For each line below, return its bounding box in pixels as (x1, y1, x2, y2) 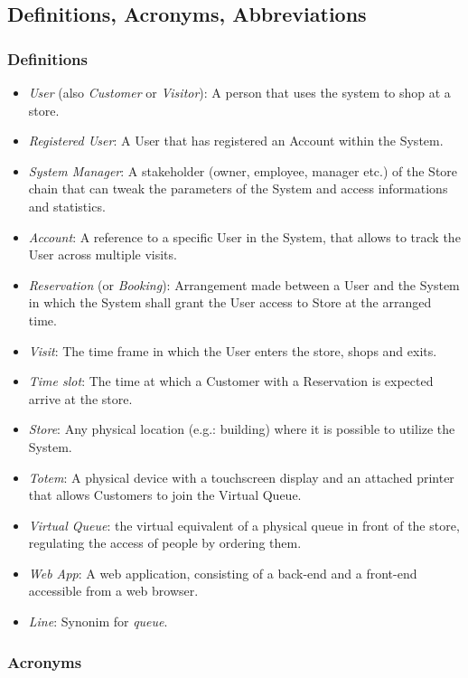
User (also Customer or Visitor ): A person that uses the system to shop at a (28, 83, 451, 101)
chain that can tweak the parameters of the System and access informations (28, 179, 448, 198)
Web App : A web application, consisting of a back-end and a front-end (28, 563, 417, 582)
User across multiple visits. (28, 245, 177, 264)
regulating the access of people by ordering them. (28, 533, 302, 552)
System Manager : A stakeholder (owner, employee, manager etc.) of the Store (28, 161, 458, 180)
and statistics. (28, 196, 106, 215)
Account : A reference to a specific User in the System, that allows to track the (28, 227, 461, 246)
